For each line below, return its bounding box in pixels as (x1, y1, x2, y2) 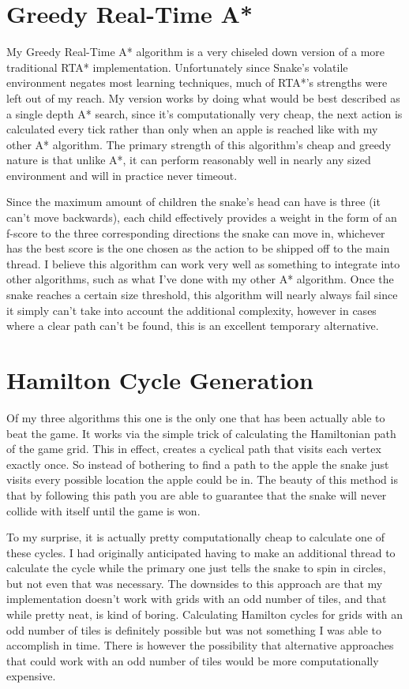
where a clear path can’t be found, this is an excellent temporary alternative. (6, 317, 379, 334)
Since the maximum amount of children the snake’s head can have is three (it (6, 193, 381, 210)
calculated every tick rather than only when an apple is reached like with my (6, 121, 378, 137)
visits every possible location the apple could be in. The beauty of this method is (6, 471, 398, 488)
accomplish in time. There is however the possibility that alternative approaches (6, 637, 394, 653)
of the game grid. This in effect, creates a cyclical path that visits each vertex (6, 440, 381, 457)
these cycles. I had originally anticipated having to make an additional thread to (6, 544, 396, 560)
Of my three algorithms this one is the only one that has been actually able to (6, 409, 385, 425)
